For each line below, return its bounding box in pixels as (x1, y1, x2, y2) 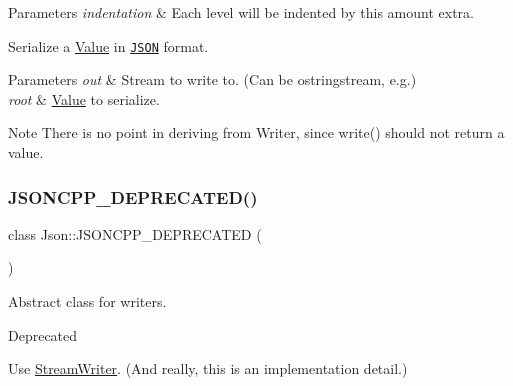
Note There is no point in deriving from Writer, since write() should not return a (8, 122, 505, 143)
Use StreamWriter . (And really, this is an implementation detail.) (8, 358, 408, 379)
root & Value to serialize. (8, 88, 160, 109)
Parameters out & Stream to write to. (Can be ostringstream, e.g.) (8, 69, 417, 90)
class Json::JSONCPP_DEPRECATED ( (8, 223, 262, 244)
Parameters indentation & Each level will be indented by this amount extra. (8, 2, 474, 22)
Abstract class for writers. (8, 291, 167, 312)
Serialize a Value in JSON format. (8, 35, 209, 56)
